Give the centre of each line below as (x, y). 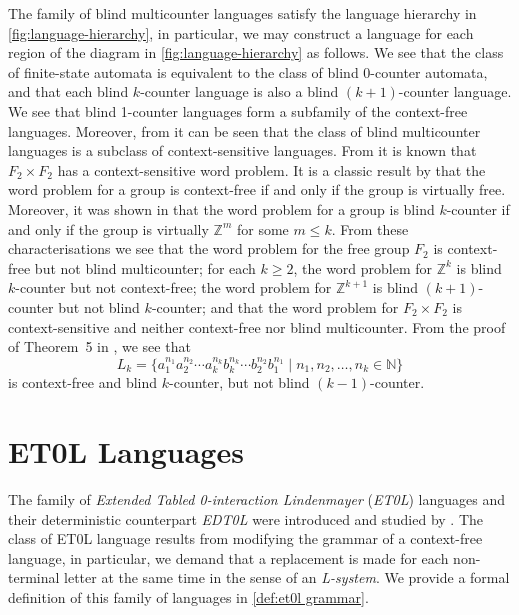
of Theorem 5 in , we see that (99, 346)
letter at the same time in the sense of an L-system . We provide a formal (287, 577)
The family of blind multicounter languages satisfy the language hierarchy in (242, 13)
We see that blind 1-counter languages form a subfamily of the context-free (238, 110)
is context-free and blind (83, 382)
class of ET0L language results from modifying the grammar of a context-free (245, 538)
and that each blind (68, 91)
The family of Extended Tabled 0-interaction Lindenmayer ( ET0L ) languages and (256, 499)
